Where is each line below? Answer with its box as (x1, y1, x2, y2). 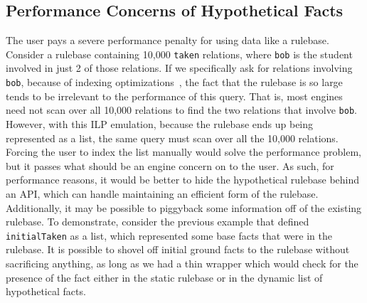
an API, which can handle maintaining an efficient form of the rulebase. (6, 186, 319, 201)
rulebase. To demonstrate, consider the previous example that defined (6, 214, 309, 229)
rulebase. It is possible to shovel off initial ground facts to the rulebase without (6, 242, 350, 257)
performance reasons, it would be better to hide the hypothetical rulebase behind (6, 172, 360, 187)
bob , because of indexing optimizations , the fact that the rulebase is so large (6, 75, 343, 90)
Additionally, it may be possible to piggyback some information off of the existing (6, 200, 362, 215)
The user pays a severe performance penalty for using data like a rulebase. (6, 33, 329, 48)
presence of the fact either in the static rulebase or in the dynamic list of (6, 270, 323, 285)
